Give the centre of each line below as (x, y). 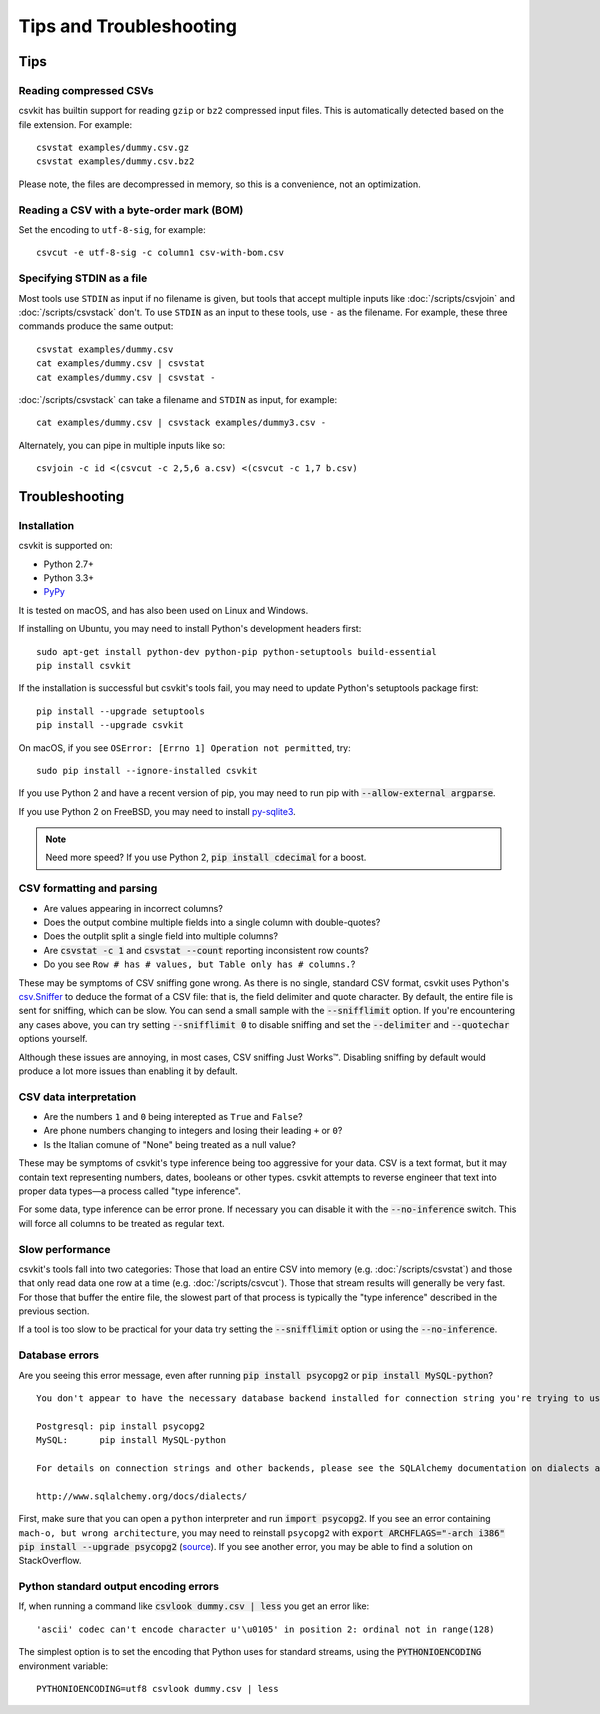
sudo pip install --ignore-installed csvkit (147, 770)
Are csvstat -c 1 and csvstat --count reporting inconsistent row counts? (206, 950)
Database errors (59, 1355)
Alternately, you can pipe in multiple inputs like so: (121, 445)
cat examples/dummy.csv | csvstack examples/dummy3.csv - (181, 423)
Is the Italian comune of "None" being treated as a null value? (170, 1144)
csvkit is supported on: (66, 546)
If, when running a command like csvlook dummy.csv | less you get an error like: (194, 1606)
